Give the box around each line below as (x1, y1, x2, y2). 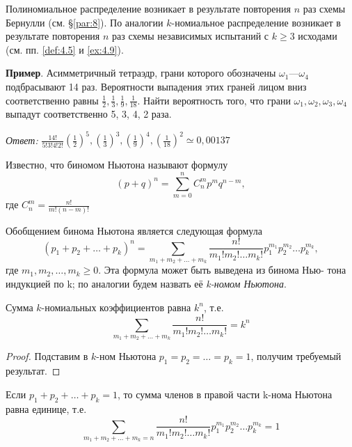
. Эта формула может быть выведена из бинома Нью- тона (98, 262, 346, 277)
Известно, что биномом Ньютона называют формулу (6, 157, 228, 172)
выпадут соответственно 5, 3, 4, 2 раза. (6, 107, 172, 121)
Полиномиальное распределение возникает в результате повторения (6, 1, 291, 15)
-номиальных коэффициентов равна (41, 299, 191, 314)
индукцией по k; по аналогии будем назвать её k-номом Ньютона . (6, 276, 287, 290)
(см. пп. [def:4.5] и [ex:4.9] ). (6, 42, 124, 56)
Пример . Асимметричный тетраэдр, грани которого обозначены (6, 65, 276, 80)
